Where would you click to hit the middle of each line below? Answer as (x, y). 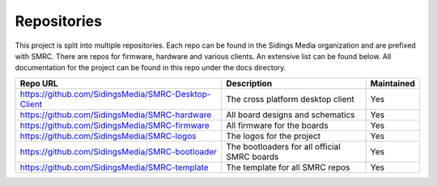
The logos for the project (274, 136)
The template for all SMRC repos (288, 167)
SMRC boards (252, 156)
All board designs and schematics (291, 115)
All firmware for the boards (277, 125)
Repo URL (39, 83)
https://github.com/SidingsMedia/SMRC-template (115, 167)
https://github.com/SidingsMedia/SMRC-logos (108, 136)
